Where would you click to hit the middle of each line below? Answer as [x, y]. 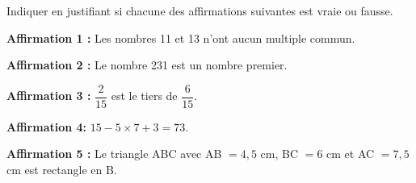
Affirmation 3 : [49, 96]
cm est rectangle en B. [62, 170]
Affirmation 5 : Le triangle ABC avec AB [114, 154]
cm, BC [279, 154]
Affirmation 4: [47, 126]
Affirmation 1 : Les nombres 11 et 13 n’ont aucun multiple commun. [181, 37]
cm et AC [351, 154]
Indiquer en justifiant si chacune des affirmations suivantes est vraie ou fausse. [200, 10]
